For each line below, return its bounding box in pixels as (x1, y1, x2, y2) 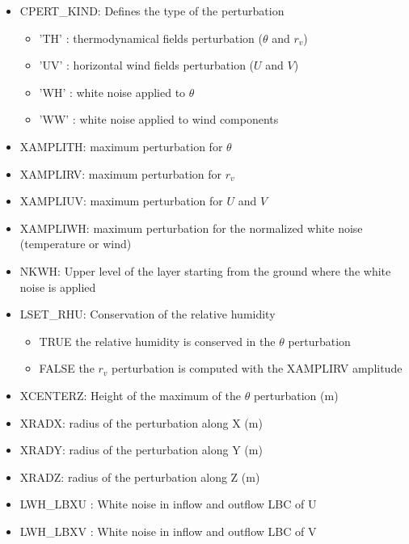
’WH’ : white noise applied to (39, 83, 186, 100)
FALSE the (39, 360, 95, 377)
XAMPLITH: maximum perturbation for (19, 137, 223, 154)
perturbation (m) (253, 386, 339, 403)
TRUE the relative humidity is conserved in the (39, 332, 276, 349)
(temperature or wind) (19, 235, 132, 252)
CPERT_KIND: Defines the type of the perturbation (19, 2, 285, 19)
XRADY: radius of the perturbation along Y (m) (19, 441, 263, 458)
